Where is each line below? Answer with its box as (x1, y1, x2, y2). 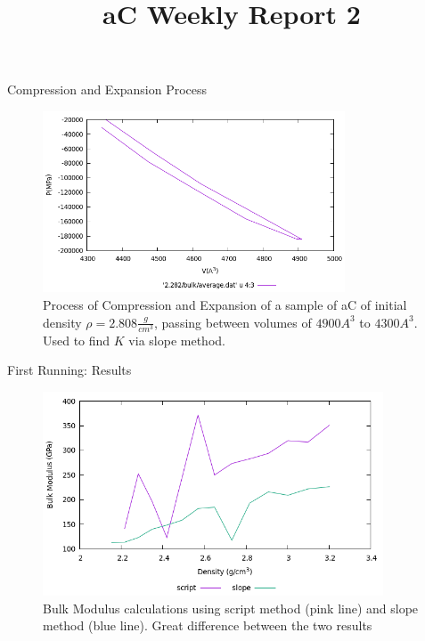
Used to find (43, 330, 110, 349)
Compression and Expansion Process (7, 80, 208, 99)
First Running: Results (7, 361, 132, 379)
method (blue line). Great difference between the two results (43, 616, 372, 635)
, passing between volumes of (154, 312, 312, 331)
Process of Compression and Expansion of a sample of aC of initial (43, 296, 407, 314)
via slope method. (128, 330, 225, 349)
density (43, 312, 82, 331)
